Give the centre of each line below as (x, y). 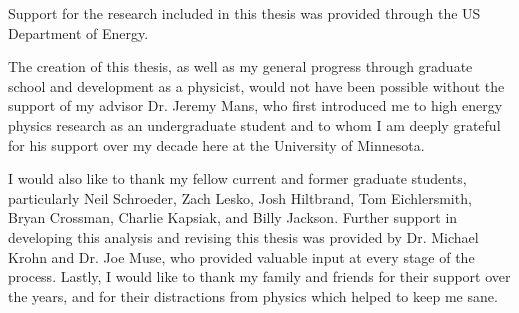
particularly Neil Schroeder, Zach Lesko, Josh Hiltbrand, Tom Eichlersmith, (240, 197)
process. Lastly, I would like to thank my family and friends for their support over (259, 276)
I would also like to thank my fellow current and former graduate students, (237, 178)
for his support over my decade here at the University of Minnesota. (216, 144)
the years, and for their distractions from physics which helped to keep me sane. (253, 295)
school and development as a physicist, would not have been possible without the (256, 85)
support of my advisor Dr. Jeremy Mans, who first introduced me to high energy (255, 105)
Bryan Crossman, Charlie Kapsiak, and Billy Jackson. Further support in (233, 217)
